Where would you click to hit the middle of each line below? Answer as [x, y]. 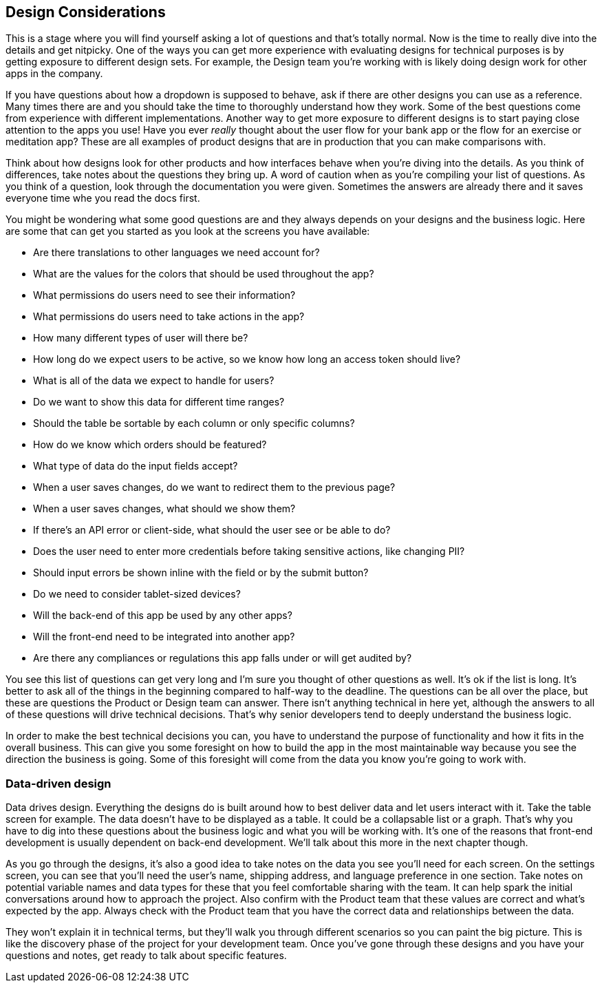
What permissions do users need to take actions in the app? [169, 317]
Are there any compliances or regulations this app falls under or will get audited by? [223, 658]
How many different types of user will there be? [141, 338]
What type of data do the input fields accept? [136, 466]
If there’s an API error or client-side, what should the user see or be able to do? [212, 530]
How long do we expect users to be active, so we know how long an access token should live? [247, 359]
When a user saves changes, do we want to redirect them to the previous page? [214, 487]
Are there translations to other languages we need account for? [176, 253]
